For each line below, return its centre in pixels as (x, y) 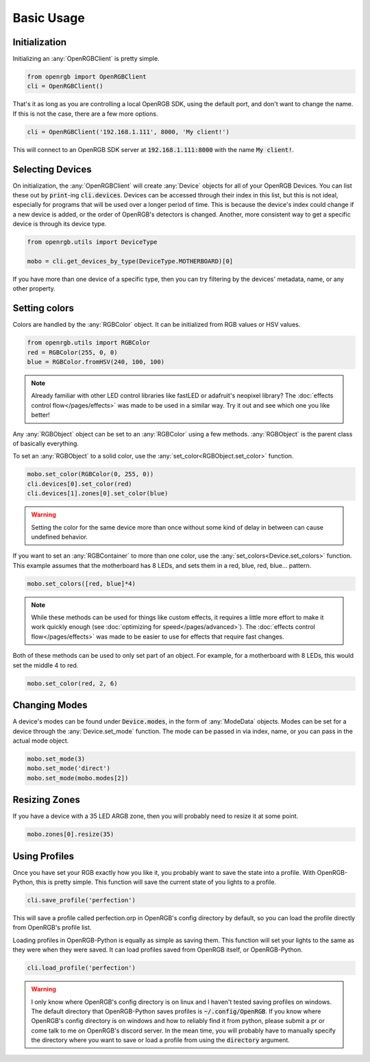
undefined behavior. (60, 536)
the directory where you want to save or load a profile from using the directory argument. (161, 1040)
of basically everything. (46, 443)
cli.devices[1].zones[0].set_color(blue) (98, 494)
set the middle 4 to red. (46, 665)
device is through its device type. (60, 224)
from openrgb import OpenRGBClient (87, 77)
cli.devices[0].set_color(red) (80, 484)
